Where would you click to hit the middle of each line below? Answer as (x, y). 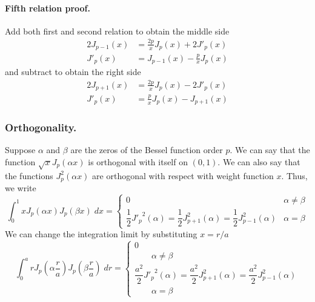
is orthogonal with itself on (138, 161)
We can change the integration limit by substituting (101, 234)
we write (21, 188)
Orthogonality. (41, 127)
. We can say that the (270, 150)
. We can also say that (259, 161)
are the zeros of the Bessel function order (147, 150)
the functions (29, 175)
